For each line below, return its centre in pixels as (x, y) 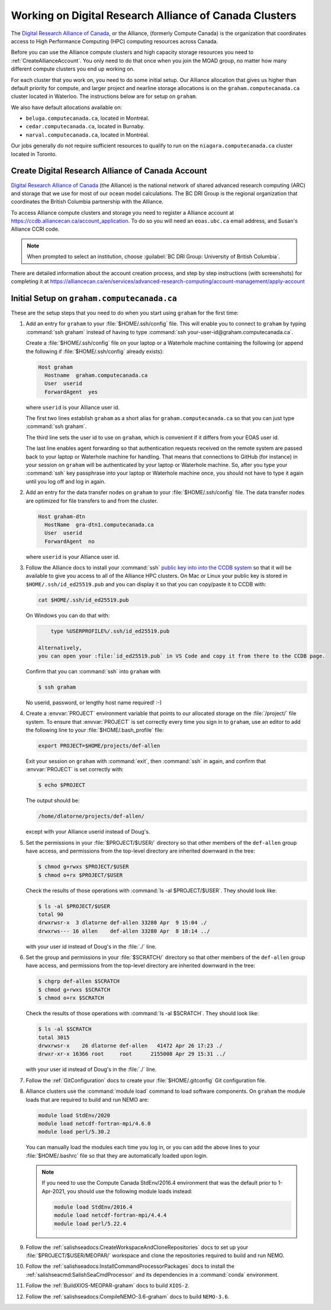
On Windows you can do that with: (68, 615)
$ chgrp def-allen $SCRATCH (79, 981)
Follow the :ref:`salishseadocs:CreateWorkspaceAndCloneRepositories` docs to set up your (137, 1247)
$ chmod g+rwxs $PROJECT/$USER (84, 867)
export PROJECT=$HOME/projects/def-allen (99, 746)
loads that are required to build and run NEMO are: (87, 1099)
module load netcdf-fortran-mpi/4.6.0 (94, 1123)
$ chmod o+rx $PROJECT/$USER (81, 875)
